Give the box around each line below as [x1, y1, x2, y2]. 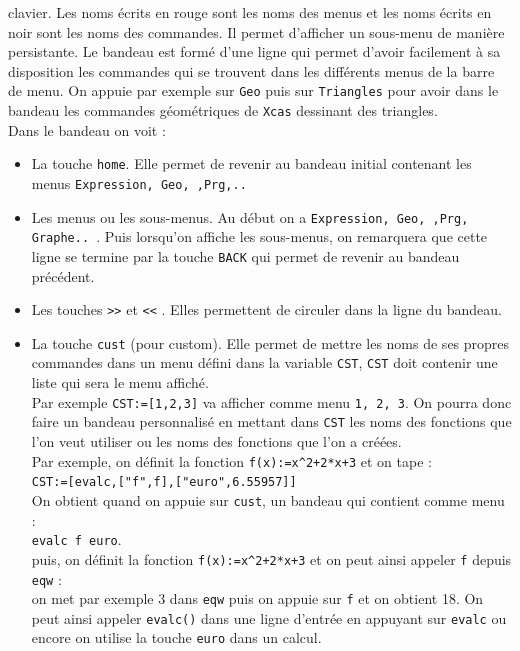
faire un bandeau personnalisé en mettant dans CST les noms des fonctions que [31, 411, 512, 432]
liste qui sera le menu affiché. [31, 372, 209, 393]
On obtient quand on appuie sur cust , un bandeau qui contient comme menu [31, 489, 505, 510]
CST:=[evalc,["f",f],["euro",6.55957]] [31, 475, 297, 490]
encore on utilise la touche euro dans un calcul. [31, 627, 322, 648]
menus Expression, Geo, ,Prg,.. [31, 172, 247, 193]
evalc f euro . [31, 529, 122, 550]
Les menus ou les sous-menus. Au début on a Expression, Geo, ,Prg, [31, 206, 469, 227]
